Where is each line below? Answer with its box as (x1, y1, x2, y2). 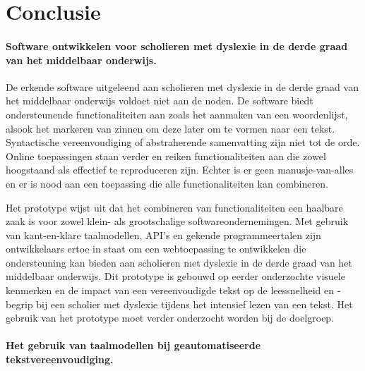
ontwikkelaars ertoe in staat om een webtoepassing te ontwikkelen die (6, 241, 306, 256)
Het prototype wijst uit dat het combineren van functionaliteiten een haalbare (6, 200, 343, 214)
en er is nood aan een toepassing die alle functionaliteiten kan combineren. (6, 176, 328, 190)
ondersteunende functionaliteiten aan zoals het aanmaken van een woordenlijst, (6, 107, 348, 121)
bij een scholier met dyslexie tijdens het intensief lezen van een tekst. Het (36, 296, 353, 311)
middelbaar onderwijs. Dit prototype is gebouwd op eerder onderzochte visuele (6, 269, 345, 284)
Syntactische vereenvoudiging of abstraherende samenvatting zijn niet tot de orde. (6, 135, 360, 150)
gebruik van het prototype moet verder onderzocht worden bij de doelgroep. (6, 310, 335, 325)
